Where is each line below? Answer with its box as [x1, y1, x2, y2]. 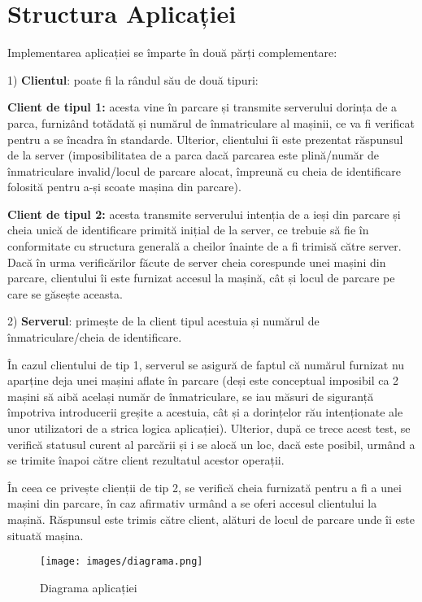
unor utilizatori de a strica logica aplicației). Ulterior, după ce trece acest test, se [7, 420, 411, 436]
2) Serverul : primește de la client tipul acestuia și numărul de [7, 312, 320, 329]
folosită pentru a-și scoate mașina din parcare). [7, 178, 241, 195]
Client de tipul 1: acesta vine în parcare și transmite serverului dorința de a [7, 98, 398, 116]
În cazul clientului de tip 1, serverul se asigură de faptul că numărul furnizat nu [7, 356, 405, 373]
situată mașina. [7, 526, 84, 543]
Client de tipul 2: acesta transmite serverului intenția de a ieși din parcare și [7, 205, 401, 222]
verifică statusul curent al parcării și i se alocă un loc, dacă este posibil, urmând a [7, 435, 415, 452]
